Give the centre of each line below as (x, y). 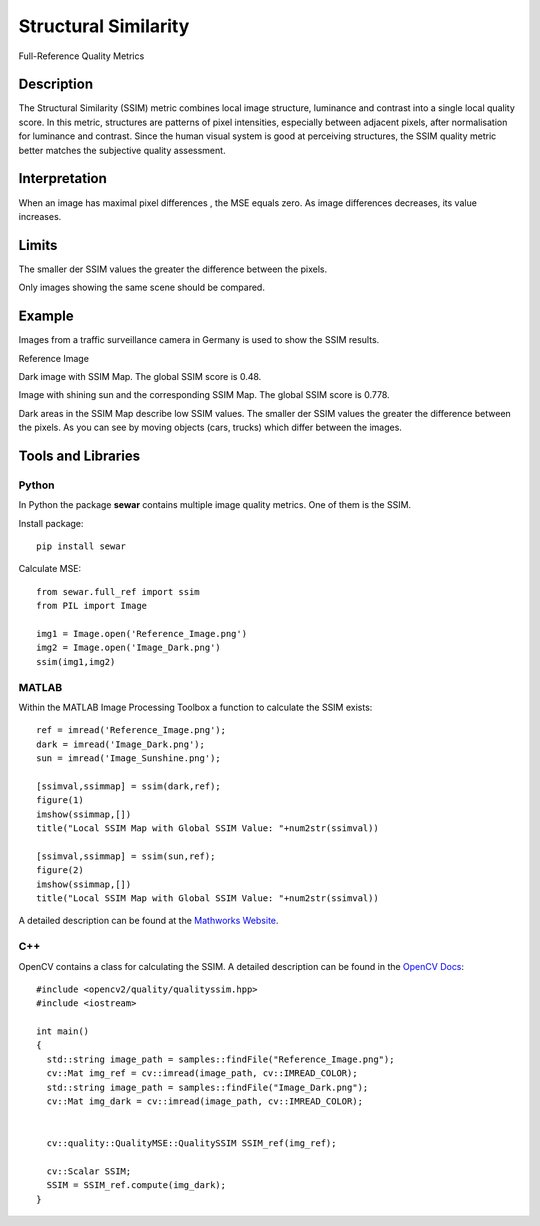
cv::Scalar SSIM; (89, 1171)
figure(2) (60, 870)
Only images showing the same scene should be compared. (141, 287)
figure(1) (60, 800)
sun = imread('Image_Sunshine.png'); (129, 758)
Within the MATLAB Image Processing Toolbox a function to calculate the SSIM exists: (195, 707)
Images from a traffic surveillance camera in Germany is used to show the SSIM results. (199, 340)
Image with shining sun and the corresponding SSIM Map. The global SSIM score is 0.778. (204, 395)
